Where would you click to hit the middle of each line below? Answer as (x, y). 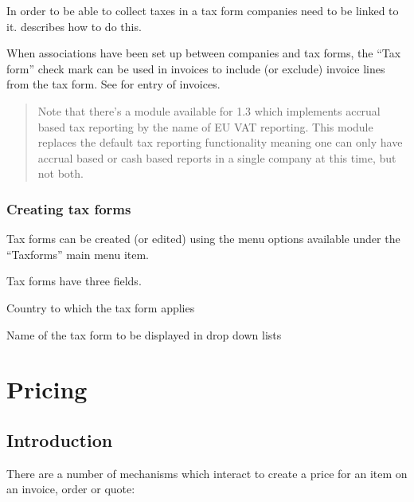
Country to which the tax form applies (101, 307)
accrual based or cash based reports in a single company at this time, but (217, 157)
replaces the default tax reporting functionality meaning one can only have (220, 142)
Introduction (60, 439)
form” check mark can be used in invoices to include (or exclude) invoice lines (196, 68)
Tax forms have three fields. (74, 281)
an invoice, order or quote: (71, 489)
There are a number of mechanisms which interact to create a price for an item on (207, 473)
